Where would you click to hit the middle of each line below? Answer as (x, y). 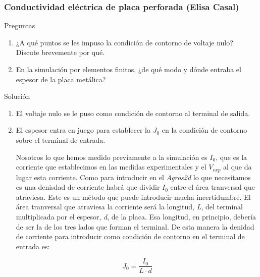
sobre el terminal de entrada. (61, 140)
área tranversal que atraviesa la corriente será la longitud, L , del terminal (129, 207)
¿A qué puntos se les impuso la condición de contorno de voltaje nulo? (124, 42)
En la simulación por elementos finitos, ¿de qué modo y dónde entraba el (128, 69)
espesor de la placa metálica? (61, 79)
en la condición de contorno (204, 130)
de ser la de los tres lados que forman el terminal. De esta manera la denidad (135, 226)
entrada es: (33, 246)
